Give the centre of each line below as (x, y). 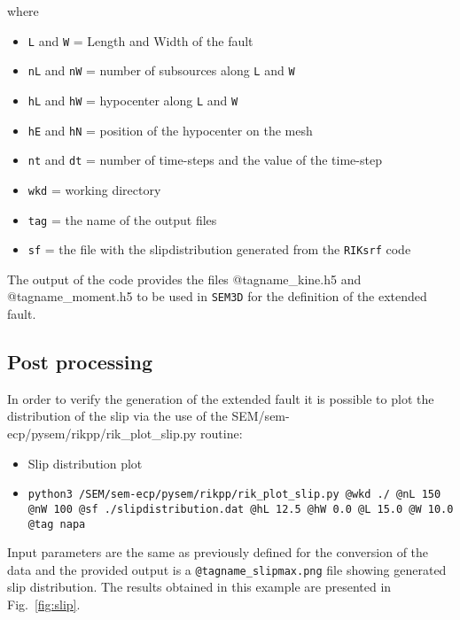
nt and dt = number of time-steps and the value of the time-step (205, 160)
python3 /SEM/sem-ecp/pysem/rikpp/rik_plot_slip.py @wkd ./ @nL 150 (234, 495)
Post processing (80, 362)
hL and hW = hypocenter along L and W (133, 100)
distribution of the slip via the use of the (117, 416)
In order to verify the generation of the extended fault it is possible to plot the (221, 398)
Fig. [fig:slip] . (44, 604)
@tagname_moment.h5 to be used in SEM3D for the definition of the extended (217, 296)
